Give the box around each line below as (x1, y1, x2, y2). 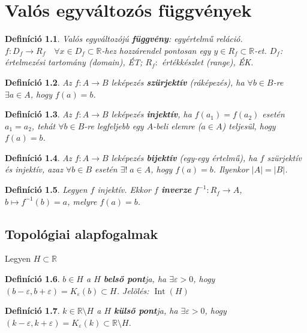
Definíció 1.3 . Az (5, 108, 72, 120)
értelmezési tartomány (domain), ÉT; (5, 56, 143, 68)
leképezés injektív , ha (111, 108, 192, 120)
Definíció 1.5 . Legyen (5, 183, 88, 196)
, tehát (31, 119, 56, 132)
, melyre (67, 195, 97, 207)
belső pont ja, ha (103, 273, 167, 285)
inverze (161, 183, 192, 196)
